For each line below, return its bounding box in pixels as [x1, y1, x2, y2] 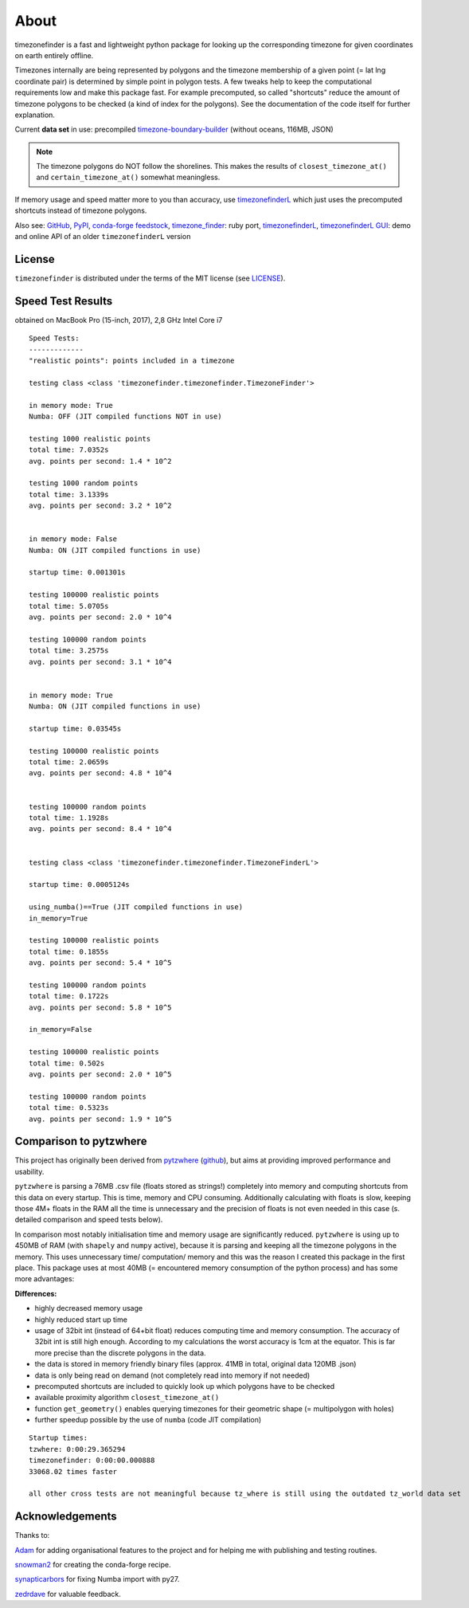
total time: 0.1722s [29, 992, 109, 1001]
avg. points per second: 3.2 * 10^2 [29, 501, 172, 510]
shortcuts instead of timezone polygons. [14, 206, 147, 215]
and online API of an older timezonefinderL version [14, 232, 191, 241]
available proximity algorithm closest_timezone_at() [34, 1393, 220, 1402]
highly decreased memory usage [34, 1304, 143, 1313]
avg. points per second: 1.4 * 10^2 [29, 457, 172, 465]
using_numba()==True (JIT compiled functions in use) [29, 903, 243, 912]
